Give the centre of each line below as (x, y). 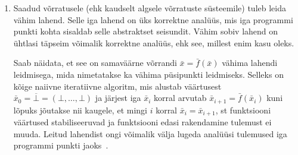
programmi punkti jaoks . (61, 145)
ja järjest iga (118, 98)
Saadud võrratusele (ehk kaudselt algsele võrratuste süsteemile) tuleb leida (150, 8)
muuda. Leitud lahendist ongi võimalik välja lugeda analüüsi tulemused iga (150, 133)
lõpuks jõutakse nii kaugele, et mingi (80, 110)
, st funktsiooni (243, 110)
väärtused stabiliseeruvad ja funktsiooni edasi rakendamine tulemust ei (142, 122)
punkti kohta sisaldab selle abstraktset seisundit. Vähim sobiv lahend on (146, 31)
